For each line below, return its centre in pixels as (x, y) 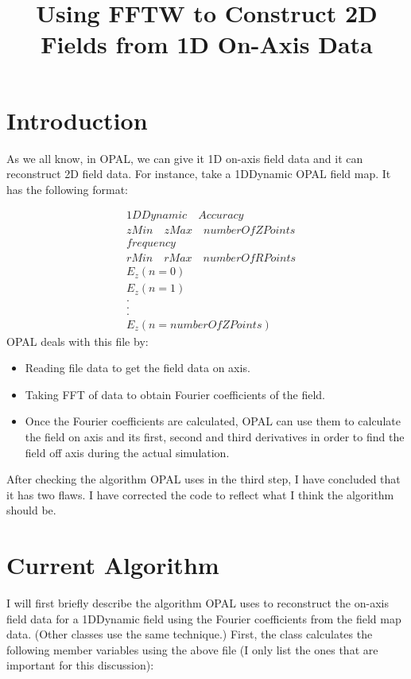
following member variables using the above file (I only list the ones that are (192, 649)
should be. (31, 510)
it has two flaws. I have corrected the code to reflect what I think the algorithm (200, 494)
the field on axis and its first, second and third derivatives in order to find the (215, 436)
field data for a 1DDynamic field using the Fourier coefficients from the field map (204, 618)
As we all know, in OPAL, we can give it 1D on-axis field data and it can (185, 158)
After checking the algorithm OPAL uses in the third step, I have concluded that (204, 479)
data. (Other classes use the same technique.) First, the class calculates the (190, 634)
